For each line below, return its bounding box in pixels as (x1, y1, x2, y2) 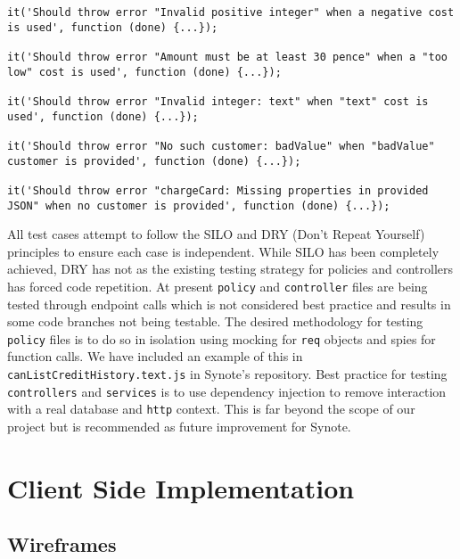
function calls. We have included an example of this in (7, 347, 303, 366)
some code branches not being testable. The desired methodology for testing (7, 312, 423, 331)
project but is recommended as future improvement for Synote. (7, 417, 351, 436)
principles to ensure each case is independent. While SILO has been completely (7, 242, 439, 260)
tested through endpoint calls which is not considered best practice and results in (7, 294, 451, 313)
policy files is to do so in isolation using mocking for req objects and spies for (7, 329, 436, 348)
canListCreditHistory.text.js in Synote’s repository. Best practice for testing (7, 365, 448, 383)
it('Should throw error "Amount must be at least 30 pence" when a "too (7, 50, 448, 63)
